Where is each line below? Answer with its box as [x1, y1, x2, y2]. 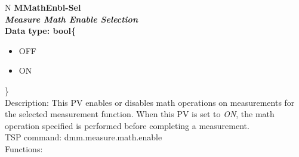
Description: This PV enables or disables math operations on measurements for [5, 96, 295, 108]
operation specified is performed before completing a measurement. [5, 119, 249, 131]
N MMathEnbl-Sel [5, 1, 81, 13]
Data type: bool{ [5, 24, 76, 37]
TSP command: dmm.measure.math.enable [5, 131, 162, 143]
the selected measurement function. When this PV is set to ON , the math [5, 108, 275, 120]
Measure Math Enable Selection [5, 12, 138, 25]
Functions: [5, 142, 43, 155]
